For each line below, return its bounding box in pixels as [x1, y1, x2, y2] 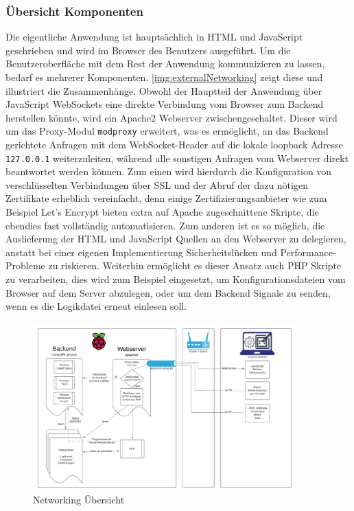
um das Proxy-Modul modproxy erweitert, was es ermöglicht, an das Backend [5, 124, 329, 138]
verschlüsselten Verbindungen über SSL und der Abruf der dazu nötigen [5, 177, 308, 192]
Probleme [5, 258, 45, 273]
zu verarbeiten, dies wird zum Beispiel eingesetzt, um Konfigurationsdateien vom [5, 272, 346, 286]
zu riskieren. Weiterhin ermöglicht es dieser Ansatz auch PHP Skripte [48, 258, 342, 273]
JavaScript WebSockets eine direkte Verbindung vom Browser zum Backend [5, 97, 324, 111]
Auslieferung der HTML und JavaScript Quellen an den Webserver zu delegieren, [5, 231, 346, 246]
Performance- [280, 245, 336, 259]
